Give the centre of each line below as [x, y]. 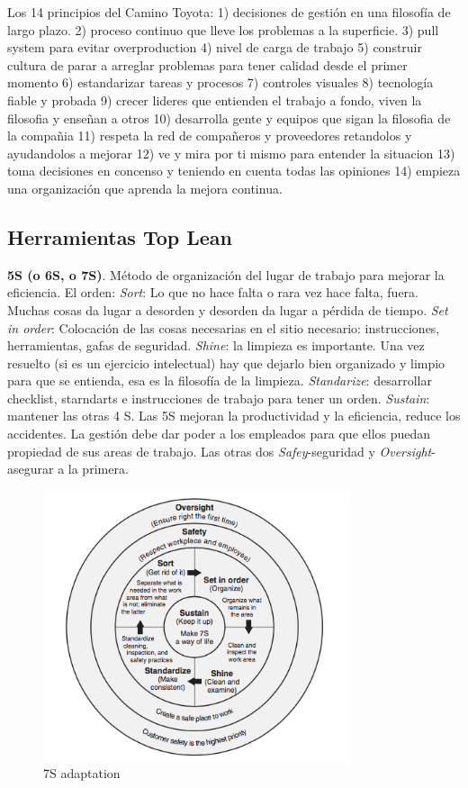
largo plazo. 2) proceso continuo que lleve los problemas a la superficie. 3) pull [223, 29]
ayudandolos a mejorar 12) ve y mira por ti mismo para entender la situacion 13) [231, 153]
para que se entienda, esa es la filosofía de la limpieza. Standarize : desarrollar [220, 380]
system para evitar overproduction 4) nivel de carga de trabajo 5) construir [215, 47]
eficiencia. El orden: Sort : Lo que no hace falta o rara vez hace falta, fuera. [213, 292]
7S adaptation [82, 773]
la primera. [98, 469]
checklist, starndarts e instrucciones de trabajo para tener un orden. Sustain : [219, 398]
